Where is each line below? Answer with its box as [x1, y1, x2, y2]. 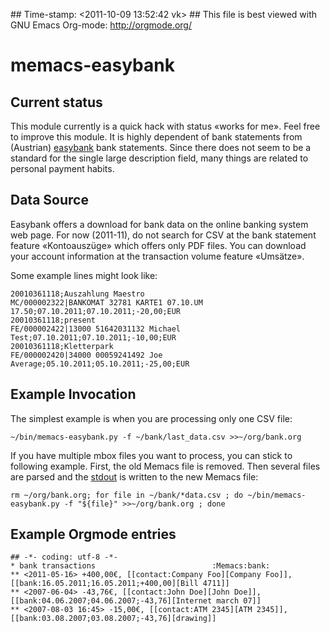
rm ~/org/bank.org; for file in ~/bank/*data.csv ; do [10, 490, 244, 500]
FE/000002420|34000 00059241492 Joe [10, 350, 163, 360]
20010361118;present [10, 315, 97, 325]
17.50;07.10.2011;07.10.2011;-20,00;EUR [10, 306, 182, 316]
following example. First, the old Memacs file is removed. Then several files [10, 460, 321, 472]
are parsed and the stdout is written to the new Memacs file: [10, 470, 259, 483]
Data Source [10, 192, 89, 209]
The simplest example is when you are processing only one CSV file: [10, 412, 293, 424]
